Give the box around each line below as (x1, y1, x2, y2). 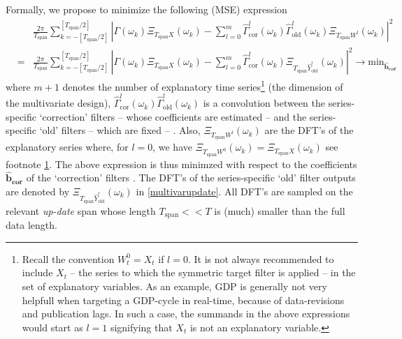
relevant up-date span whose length (6, 203, 156, 218)
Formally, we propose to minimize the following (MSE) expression (6, 2, 287, 16)
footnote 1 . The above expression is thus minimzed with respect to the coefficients (6, 156, 357, 171)
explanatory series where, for (6, 140, 129, 154)
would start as (22, 319, 83, 334)
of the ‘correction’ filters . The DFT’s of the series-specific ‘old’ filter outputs (26, 170, 356, 185)
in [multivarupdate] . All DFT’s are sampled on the (136, 183, 353, 198)
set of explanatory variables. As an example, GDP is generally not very (22, 278, 327, 293)
